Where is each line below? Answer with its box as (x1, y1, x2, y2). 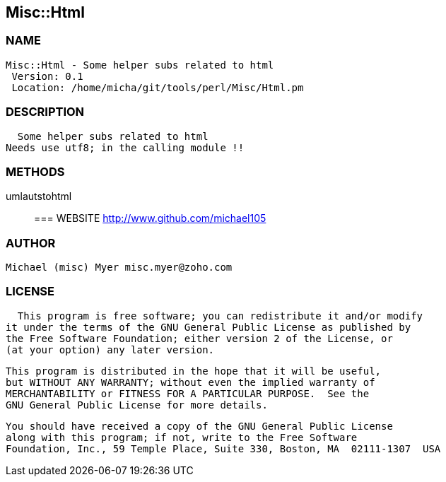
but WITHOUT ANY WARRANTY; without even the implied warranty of (6, 376, 375, 388)
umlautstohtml (6, 190, 72, 203)
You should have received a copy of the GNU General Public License (6, 420, 393, 432)
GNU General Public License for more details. (6, 399, 268, 411)
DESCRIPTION (6, 105, 85, 119)
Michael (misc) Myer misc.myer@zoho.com (6, 261, 233, 274)
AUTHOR (6, 235, 56, 250)
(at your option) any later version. (6, 343, 215, 355)
